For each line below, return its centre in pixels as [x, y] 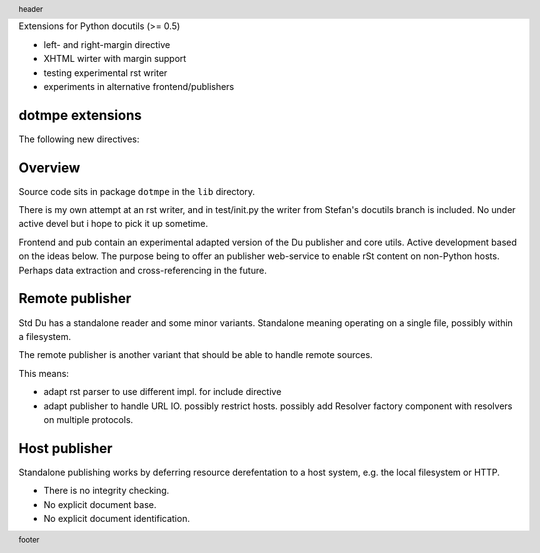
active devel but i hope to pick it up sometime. [113, 224]
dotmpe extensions [80, 115]
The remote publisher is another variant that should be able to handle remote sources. [196, 355]
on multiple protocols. [88, 419]
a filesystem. [45, 336]
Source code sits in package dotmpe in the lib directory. [136, 191]
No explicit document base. [100, 504]
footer [29, 540]
